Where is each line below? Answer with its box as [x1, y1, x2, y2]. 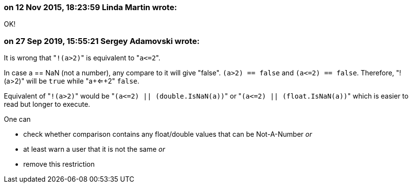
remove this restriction [23, 160, 95, 169]
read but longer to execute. [4, 100, 91, 109]
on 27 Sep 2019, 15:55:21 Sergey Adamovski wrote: [4, 36, 200, 46]
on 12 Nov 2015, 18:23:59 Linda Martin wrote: [4, 2, 177, 12]
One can [4, 115, 31, 124]
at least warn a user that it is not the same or [23, 145, 165, 154]
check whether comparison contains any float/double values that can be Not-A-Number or [23, 130, 312, 139]
